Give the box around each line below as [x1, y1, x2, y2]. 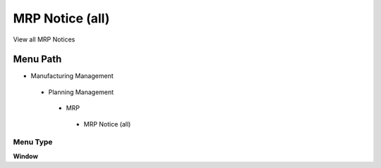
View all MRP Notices [13, 35, 75, 44]
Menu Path [13, 53, 62, 65]
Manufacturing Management [30, 72, 114, 80]
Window [13, 152, 39, 160]
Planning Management [48, 88, 114, 96]
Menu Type [13, 137, 53, 147]
